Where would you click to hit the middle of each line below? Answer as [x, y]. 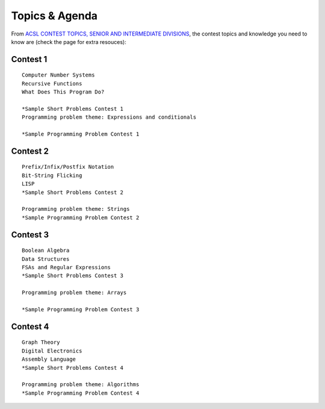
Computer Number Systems [58, 75]
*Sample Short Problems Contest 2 [73, 192]
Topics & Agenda [54, 16]
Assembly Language [49, 359]
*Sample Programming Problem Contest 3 [81, 309]
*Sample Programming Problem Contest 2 [81, 217]
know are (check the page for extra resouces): [69, 42]
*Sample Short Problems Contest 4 [73, 368]
